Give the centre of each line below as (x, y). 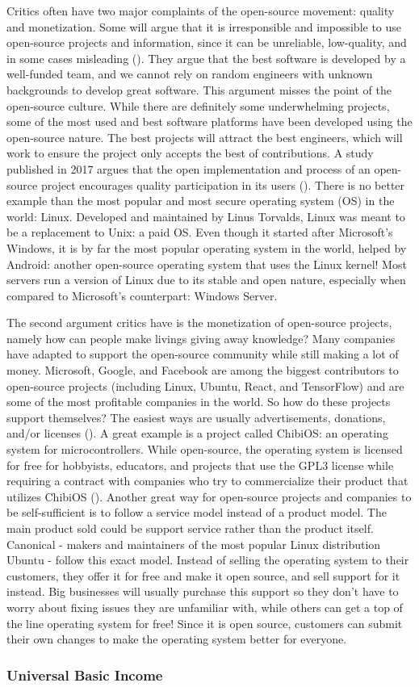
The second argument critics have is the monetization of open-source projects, (199, 323)
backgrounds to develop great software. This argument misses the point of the (199, 89)
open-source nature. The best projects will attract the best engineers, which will (205, 137)
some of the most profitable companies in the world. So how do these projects (199, 402)
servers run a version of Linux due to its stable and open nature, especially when (206, 280)
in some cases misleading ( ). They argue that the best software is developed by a (206, 58)
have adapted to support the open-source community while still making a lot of (203, 354)
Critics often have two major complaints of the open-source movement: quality (201, 10)
